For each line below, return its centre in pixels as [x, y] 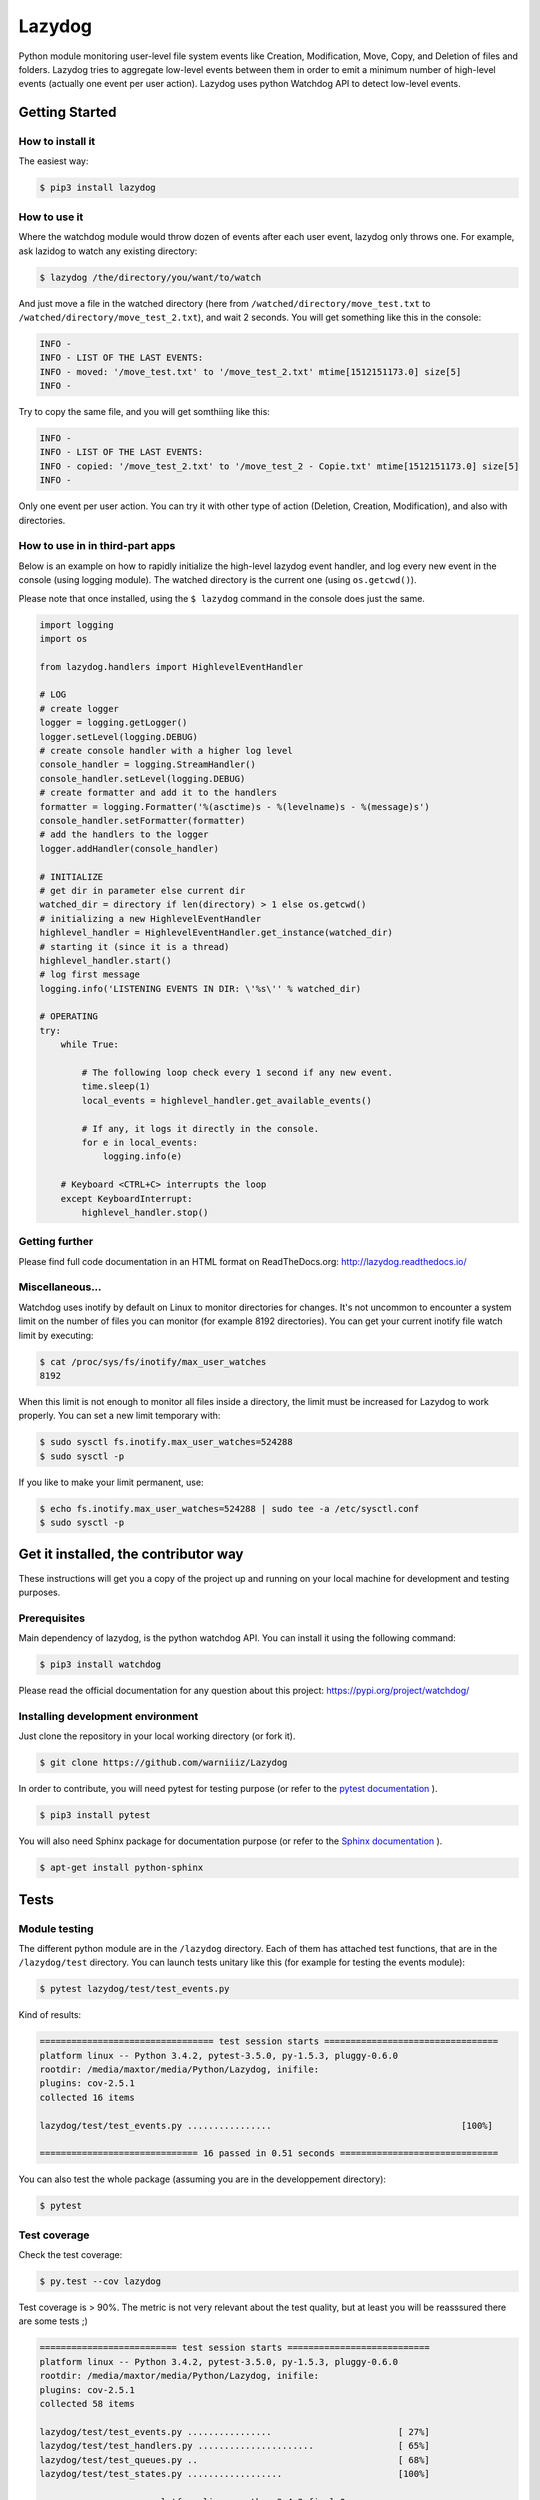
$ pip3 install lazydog [98, 188]
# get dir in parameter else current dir [142, 890]
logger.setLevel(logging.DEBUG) [119, 736]
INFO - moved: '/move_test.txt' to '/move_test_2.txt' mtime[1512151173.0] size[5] [250, 371]
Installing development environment [108, 1716]
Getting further [56, 1242]
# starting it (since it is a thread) [134, 946]
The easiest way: [53, 161]
